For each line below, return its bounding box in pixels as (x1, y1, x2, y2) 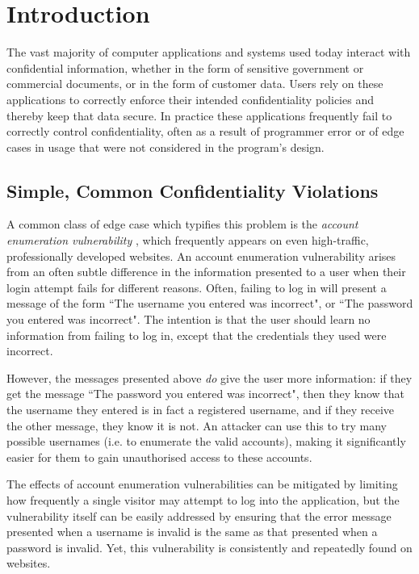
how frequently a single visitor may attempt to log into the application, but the (6, 491, 400, 508)
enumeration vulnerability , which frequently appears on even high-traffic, (6, 232, 369, 249)
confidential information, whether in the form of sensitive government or (6, 59, 364, 76)
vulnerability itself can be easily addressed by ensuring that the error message (6, 507, 392, 524)
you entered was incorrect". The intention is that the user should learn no (6, 311, 371, 328)
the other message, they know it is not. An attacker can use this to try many (6, 417, 388, 434)
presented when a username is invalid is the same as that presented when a (6, 523, 378, 540)
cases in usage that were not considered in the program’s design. (6, 138, 325, 155)
